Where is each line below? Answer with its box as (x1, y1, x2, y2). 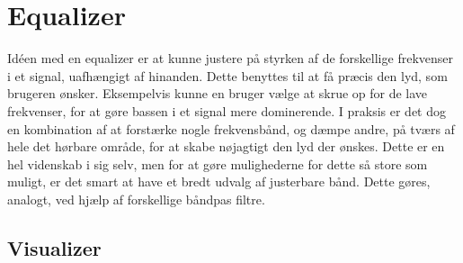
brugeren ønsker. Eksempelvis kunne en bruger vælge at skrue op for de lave (7, 84, 428, 103)
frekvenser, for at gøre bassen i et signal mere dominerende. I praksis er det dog (7, 101, 447, 120)
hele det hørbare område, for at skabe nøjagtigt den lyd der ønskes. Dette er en (7, 137, 445, 156)
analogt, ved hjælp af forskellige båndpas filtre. (7, 189, 265, 208)
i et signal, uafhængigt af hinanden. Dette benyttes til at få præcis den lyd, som (7, 66, 448, 85)
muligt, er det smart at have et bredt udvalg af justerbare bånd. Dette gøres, (7, 172, 431, 191)
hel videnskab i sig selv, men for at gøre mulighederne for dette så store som (7, 154, 428, 173)
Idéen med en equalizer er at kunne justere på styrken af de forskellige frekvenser (7, 49, 453, 68)
